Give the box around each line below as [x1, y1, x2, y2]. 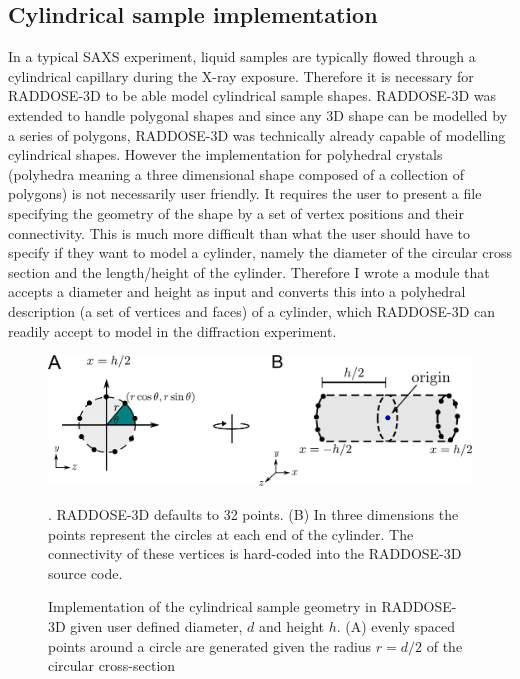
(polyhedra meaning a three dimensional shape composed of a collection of [8, 163, 465, 184]
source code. [48, 562, 123, 583]
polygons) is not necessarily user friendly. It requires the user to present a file [8, 183, 482, 204]
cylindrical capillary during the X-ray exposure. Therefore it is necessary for [8, 65, 474, 86]
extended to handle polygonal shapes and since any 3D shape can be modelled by [8, 104, 508, 125]
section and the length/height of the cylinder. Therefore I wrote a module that [8, 261, 490, 282]
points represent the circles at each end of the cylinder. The [48, 523, 414, 544]
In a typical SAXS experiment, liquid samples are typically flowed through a [8, 46, 476, 67]
